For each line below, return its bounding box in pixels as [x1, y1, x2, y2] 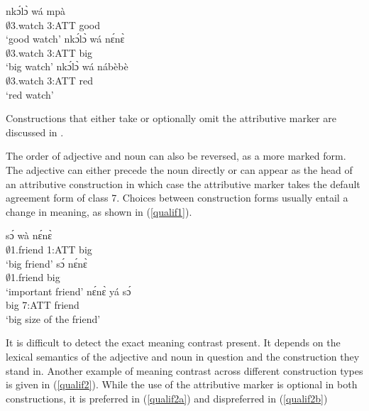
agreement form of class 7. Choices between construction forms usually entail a [6, 190, 348, 205]
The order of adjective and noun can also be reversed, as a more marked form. [6, 148, 346, 163]
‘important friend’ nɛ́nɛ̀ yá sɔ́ [6, 283, 131, 298]
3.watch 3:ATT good [11, 17, 100, 32]
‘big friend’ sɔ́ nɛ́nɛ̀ [6, 256, 87, 270]
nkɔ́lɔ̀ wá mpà [6, 4, 65, 18]
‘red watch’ [6, 87, 54, 102]
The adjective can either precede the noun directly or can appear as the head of [6, 162, 353, 177]
